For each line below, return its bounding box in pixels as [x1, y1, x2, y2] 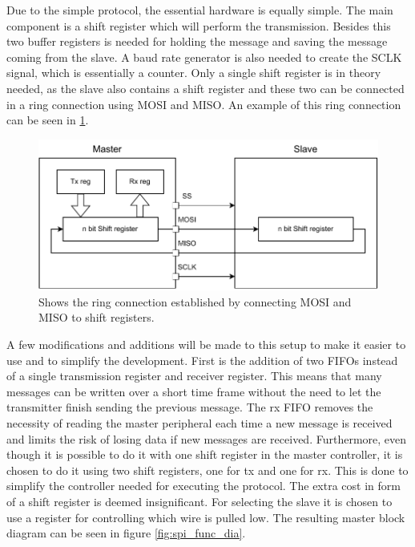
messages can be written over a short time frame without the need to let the [6, 383, 381, 399]
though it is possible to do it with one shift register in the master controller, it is [6, 446, 403, 463]
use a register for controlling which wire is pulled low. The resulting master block [6, 509, 405, 525]
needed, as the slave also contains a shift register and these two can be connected [6, 79, 405, 96]
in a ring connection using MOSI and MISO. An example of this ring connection [6, 95, 401, 112]
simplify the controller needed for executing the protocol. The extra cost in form [6, 477, 401, 494]
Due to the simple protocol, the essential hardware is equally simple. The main [6, 2, 393, 18]
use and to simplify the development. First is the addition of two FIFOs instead [6, 351, 398, 368]
